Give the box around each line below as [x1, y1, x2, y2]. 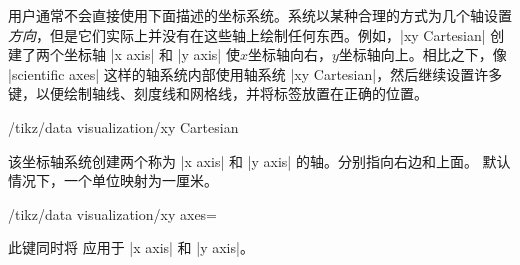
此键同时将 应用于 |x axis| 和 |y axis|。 [8, 237, 254, 258]
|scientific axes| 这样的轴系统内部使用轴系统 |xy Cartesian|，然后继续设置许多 [8, 63, 503, 84]
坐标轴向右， [247, 44, 332, 65]
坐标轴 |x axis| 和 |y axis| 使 [63, 44, 240, 65]
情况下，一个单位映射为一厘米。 [8, 170, 218, 191]
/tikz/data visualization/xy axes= [8, 203, 218, 224]
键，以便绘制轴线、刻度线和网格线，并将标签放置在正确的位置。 [8, 83, 428, 104]
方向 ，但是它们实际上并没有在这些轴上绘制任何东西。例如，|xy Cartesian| [8, 24, 486, 45]
